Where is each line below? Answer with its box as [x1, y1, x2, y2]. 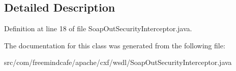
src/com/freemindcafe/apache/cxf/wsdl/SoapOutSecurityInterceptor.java [4, 57, 232, 67]
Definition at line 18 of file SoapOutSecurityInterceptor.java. [4, 23, 192, 34]
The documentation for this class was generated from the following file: [4, 40, 225, 50]
